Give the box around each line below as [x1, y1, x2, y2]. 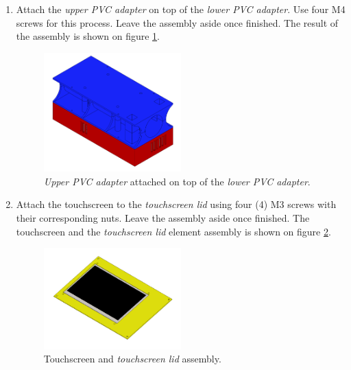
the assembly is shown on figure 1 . [16, 29, 160, 43]
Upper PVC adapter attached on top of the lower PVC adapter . [43, 174, 311, 188]
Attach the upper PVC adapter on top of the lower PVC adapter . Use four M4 [16, 2, 346, 16]
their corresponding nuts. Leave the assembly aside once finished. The [16, 210, 310, 224]
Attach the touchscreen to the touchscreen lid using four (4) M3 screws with [16, 197, 337, 211]
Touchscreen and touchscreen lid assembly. [43, 351, 221, 366]
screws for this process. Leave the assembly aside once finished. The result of [16, 15, 339, 30]
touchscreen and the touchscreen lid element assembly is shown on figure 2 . [16, 224, 331, 238]
